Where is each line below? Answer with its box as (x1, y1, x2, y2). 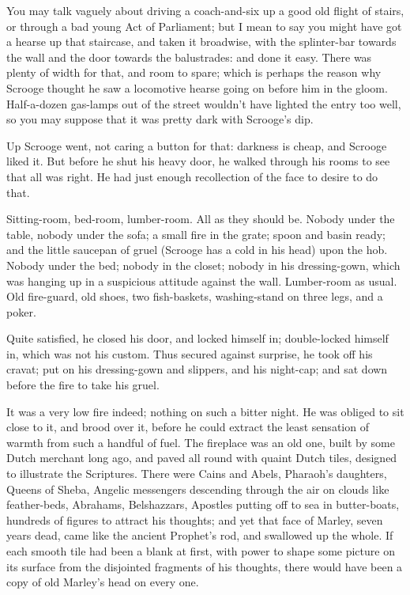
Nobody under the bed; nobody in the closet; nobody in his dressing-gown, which (6, 256, 401, 273)
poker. (6, 303, 36, 320)
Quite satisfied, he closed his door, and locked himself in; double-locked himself (6, 330, 389, 347)
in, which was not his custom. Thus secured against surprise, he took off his (6, 345, 373, 362)
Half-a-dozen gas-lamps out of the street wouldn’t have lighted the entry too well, (6, 95, 401, 112)
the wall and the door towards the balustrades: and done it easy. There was (6, 48, 372, 65)
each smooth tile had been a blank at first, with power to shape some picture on (6, 543, 395, 559)
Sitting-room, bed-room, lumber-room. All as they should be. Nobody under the (6, 210, 395, 227)
